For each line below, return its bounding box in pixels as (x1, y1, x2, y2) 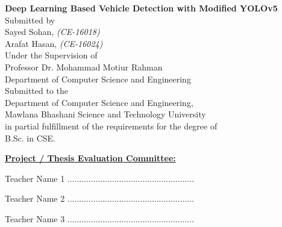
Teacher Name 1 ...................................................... (5, 172, 195, 184)
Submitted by (5, 13, 55, 26)
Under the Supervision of (5, 49, 98, 61)
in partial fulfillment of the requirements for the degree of (5, 119, 218, 132)
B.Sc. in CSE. (5, 131, 56, 144)
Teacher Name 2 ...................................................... (5, 192, 195, 205)
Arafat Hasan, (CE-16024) (5, 37, 103, 49)
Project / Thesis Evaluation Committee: (5, 152, 176, 164)
